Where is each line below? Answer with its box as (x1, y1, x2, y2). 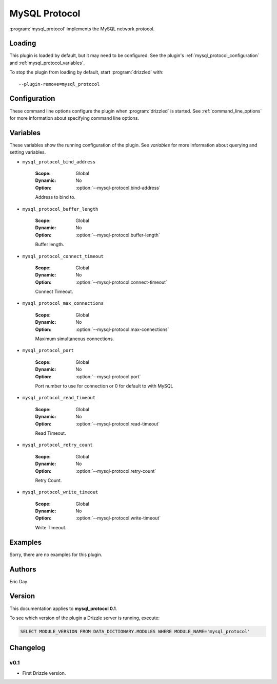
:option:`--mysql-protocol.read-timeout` (75, 420, 160, 427)
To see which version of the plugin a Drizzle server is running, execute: (9, 615, 160, 621)
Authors (9, 565, 36, 574)
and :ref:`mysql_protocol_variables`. (9, 60, 85, 66)
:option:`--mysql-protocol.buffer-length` (75, 232, 160, 238)
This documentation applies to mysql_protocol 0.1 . (9, 605, 117, 612)
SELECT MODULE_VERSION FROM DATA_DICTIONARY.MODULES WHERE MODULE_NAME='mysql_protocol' (20, 628, 251, 634)
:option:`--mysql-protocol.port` (75, 373, 141, 380)
